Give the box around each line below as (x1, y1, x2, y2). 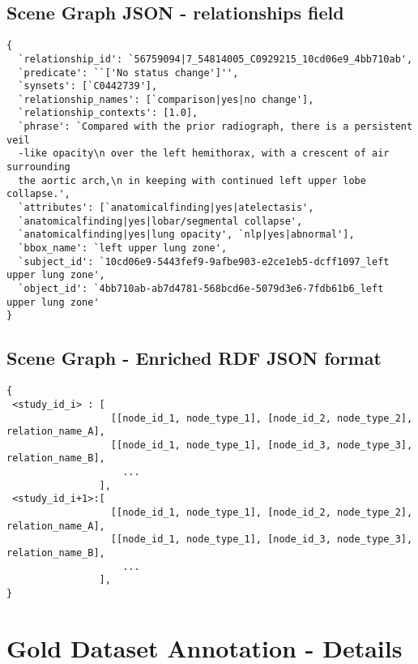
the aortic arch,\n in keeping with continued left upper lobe (18, 174, 366, 186)
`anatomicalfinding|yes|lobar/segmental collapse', (18, 215, 303, 227)
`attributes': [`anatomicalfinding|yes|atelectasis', (18, 202, 314, 214)
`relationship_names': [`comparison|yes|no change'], (18, 93, 314, 105)
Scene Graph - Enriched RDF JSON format (6, 345, 382, 371)
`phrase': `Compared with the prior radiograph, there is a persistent (18, 121, 413, 133)
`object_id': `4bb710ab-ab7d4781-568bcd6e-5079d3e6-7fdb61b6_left (18, 283, 384, 295)
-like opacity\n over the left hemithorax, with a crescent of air (18, 148, 390, 160)
